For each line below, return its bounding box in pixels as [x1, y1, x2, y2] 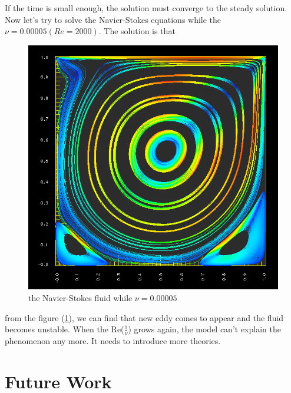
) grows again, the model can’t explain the [128, 323, 281, 335]
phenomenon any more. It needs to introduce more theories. [5, 335, 221, 347]
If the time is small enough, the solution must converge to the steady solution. [5, 2, 287, 14]
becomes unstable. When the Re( [5, 323, 124, 335]
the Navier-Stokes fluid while [28, 292, 133, 303]
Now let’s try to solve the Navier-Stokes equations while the [5, 13, 221, 25]
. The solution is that [98, 25, 176, 37]
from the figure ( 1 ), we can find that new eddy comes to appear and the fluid [5, 311, 284, 323]
